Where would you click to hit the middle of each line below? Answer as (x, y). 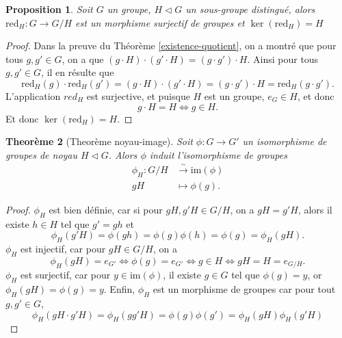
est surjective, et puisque (138, 95)
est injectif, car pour (63, 249)
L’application (33, 95)
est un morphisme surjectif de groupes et (160, 22)
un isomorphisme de (285, 141)
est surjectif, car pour (65, 275)
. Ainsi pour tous (283, 58)
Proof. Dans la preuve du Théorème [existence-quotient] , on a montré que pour (171, 45)
